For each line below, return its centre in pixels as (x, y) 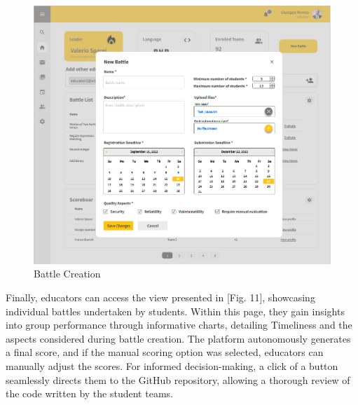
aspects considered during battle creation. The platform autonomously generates (178, 338)
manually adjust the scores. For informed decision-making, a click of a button (172, 366)
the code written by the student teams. (89, 393)
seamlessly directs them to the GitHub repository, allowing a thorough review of (178, 379)
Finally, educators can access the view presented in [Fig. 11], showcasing (160, 297)
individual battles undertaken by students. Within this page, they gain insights (175, 311)
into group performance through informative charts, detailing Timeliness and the (179, 325)
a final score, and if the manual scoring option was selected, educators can (165, 352)
